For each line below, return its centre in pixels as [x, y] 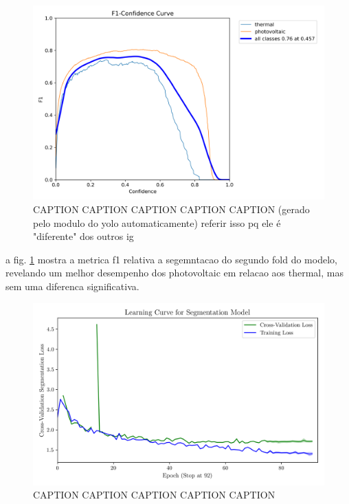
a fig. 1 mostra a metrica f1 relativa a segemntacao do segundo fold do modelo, [171, 259]
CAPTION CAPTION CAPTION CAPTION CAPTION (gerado [171, 209]
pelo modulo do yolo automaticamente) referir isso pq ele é [157, 222]
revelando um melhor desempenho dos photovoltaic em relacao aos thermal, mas [174, 273]
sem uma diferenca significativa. [72, 286]
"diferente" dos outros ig [83, 236]
